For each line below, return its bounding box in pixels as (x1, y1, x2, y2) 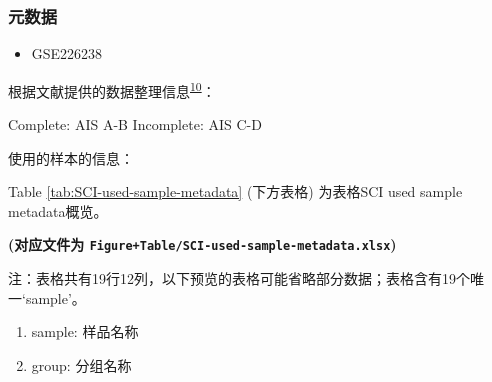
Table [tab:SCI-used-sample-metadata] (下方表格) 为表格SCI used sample (8, 181, 463, 202)
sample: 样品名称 (31, 321, 139, 342)
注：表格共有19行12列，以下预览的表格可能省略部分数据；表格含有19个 (8, 268, 470, 289)
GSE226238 (31, 43, 103, 64)
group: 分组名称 (31, 354, 132, 375)
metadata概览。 (8, 200, 108, 221)
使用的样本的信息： (8, 147, 134, 168)
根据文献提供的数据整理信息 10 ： (8, 77, 216, 101)
